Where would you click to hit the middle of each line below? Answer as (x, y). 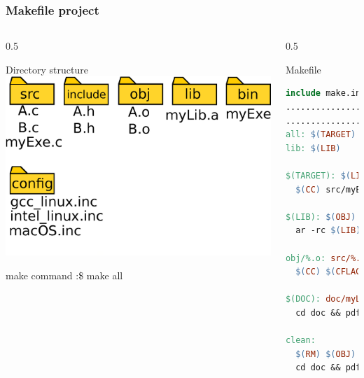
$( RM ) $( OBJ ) (326, 354)
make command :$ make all (64, 275)
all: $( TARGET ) (321, 135)
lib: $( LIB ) (313, 148)
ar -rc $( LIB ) (328, 231)
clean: (300, 341)
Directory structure (47, 69)
